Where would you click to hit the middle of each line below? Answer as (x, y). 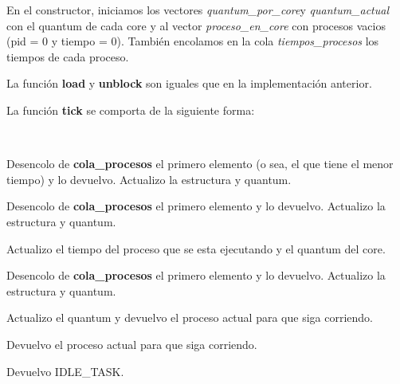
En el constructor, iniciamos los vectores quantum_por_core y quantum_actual (198, 10)
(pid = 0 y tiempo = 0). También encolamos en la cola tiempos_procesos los (193, 41)
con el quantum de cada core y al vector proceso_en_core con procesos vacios (196, 25)
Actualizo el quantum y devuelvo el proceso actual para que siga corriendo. (190, 317)
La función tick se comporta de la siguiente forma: (131, 110)
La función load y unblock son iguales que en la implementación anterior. (189, 83)
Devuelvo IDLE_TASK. (65, 371)
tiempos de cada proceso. (68, 56)
